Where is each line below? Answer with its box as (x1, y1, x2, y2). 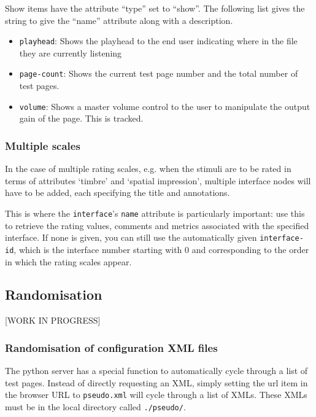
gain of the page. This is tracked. (19, 112, 144, 125)
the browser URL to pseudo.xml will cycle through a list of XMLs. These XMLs (5, 388, 307, 401)
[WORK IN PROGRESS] (5, 314, 101, 327)
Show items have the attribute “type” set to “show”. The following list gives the (5, 2, 305, 14)
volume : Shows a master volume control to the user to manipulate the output (19, 99, 310, 112)
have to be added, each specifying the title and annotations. (5, 186, 230, 199)
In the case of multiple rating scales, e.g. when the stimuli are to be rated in (5, 162, 291, 175)
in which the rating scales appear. (5, 255, 132, 268)
